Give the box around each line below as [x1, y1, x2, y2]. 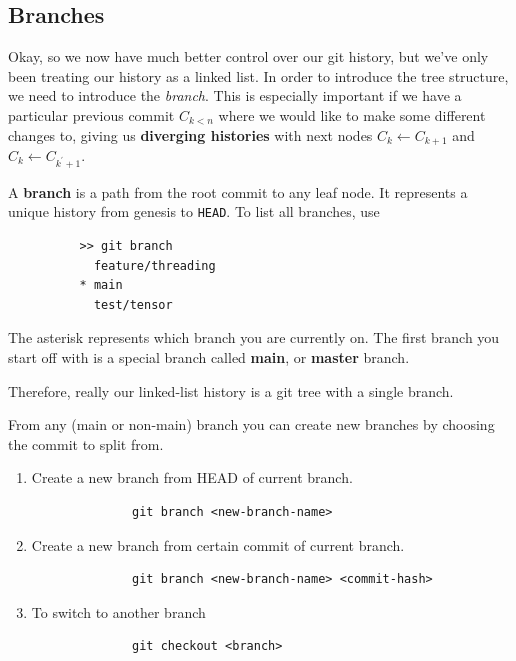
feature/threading [93, 258, 216, 273]
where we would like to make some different [218, 104, 486, 125]
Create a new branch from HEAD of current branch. [31, 467, 353, 488]
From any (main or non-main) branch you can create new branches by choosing [8, 414, 495, 435]
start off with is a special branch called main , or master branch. [8, 347, 410, 367]
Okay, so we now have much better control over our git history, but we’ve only [8, 46, 489, 67]
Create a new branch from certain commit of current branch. [31, 534, 405, 555]
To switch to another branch [31, 601, 206, 622]
